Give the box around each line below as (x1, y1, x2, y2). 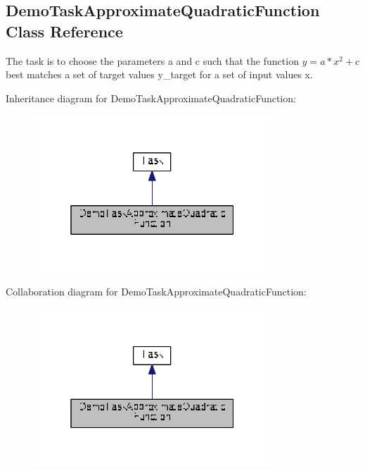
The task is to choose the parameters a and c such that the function (6, 53, 299, 68)
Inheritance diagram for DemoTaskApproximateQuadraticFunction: (6, 90, 296, 105)
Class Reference (6, 20, 123, 42)
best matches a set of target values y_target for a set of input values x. (6, 67, 313, 82)
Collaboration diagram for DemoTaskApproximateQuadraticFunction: (6, 284, 307, 299)
